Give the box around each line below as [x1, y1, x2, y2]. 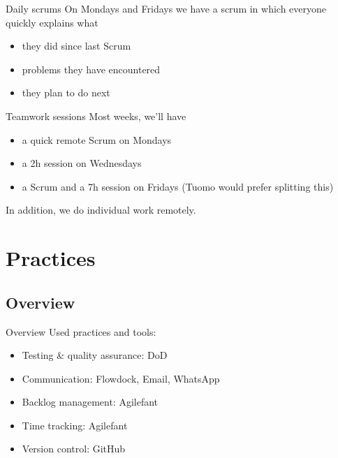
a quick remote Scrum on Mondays [22, 132, 172, 147]
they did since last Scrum [22, 38, 131, 53]
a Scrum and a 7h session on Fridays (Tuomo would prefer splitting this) [22, 179, 334, 193]
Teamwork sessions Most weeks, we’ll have [6, 108, 186, 123]
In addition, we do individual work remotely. [6, 202, 196, 217]
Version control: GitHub [22, 441, 126, 456]
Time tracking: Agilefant [22, 418, 128, 432]
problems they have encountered [22, 61, 161, 76]
